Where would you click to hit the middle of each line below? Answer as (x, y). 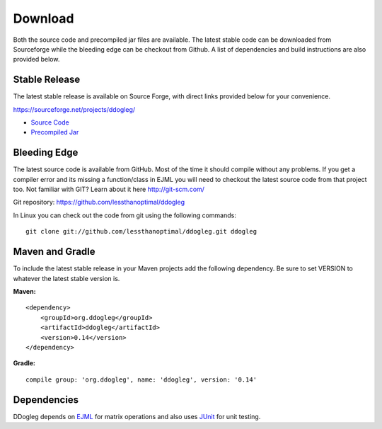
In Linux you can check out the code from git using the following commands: (125, 215)
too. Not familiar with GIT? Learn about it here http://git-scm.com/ (109, 189)
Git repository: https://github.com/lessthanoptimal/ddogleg (99, 202)
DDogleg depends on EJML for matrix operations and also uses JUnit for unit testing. (137, 416)
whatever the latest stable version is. (66, 278)
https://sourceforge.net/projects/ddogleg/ (74, 109)
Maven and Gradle (54, 252)
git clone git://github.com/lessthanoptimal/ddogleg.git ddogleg (141, 231)
